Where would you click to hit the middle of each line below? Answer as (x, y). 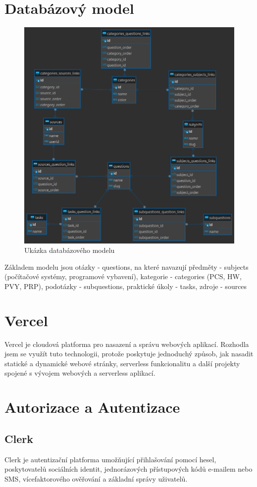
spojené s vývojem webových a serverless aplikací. (80, 373)
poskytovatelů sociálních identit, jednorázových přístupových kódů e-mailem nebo (128, 469)
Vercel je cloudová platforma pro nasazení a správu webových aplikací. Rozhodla (127, 344)
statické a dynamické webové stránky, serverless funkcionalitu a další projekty (122, 363)
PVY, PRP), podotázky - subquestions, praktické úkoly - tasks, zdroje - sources (126, 286)
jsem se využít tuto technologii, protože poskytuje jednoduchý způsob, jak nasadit (129, 354)
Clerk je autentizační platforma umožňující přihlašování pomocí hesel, (110, 459)
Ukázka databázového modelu (70, 250)
